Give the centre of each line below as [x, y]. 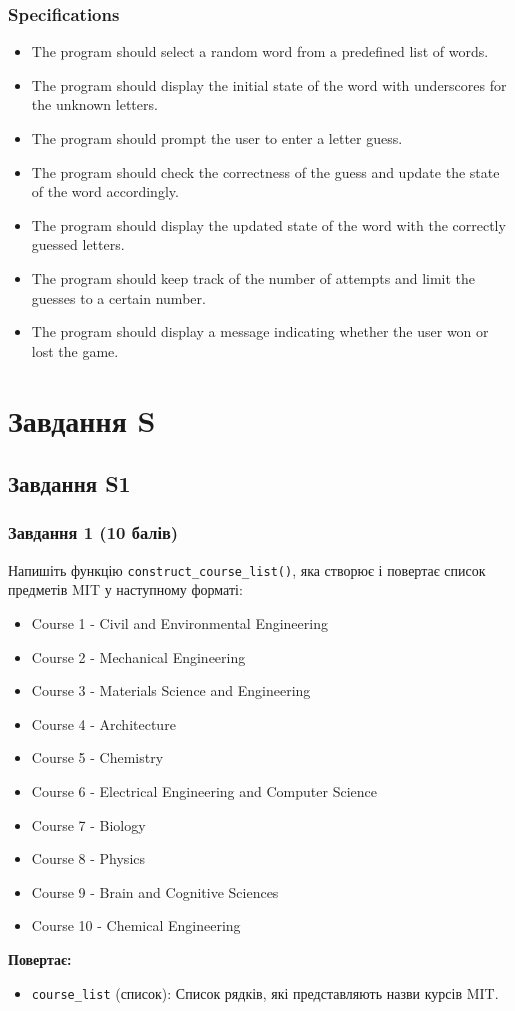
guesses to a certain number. [118, 297]
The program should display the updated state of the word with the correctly [268, 224]
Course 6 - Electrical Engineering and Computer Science [204, 790]
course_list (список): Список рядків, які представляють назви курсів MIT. [265, 992]
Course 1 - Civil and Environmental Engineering [179, 622]
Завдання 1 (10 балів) [93, 532]
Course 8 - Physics [88, 858]
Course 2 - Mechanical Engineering [138, 656]
